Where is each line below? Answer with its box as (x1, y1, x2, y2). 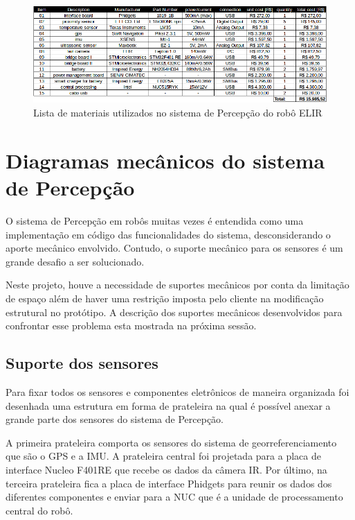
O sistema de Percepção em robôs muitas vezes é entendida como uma (6, 213, 304, 227)
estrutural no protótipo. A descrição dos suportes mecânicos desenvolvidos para (6, 304, 343, 319)
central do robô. (6, 503, 73, 517)
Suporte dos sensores (6, 352, 158, 374)
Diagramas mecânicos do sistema (6, 146, 325, 174)
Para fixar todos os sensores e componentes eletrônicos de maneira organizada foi (6, 384, 349, 399)
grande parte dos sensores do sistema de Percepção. (6, 412, 224, 426)
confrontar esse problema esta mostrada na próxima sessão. (6, 318, 257, 333)
